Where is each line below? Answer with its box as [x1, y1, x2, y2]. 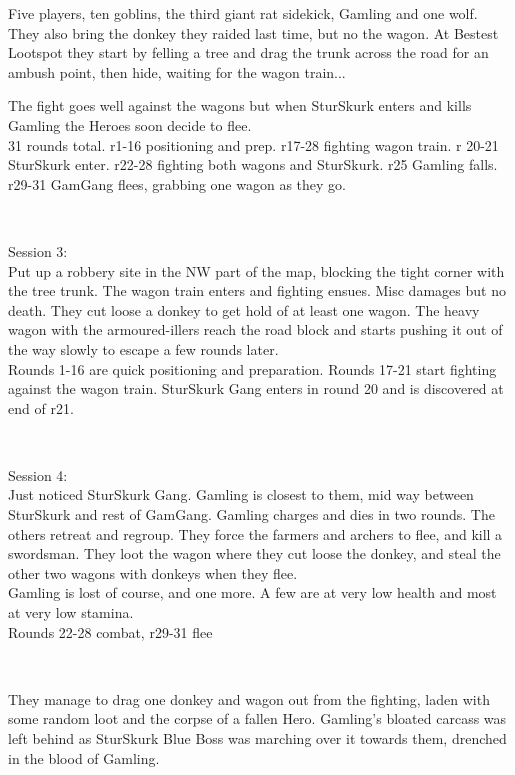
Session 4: [8, 464, 68, 485]
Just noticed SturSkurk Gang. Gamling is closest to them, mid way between [8, 484, 474, 505]
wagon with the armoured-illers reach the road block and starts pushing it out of [8, 319, 503, 340]
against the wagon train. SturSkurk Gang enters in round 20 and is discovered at [8, 378, 504, 399]
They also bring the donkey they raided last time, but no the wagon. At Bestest [8, 22, 499, 43]
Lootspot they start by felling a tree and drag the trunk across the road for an [8, 42, 489, 63]
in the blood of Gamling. [8, 747, 160, 768]
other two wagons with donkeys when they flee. [8, 562, 298, 583]
